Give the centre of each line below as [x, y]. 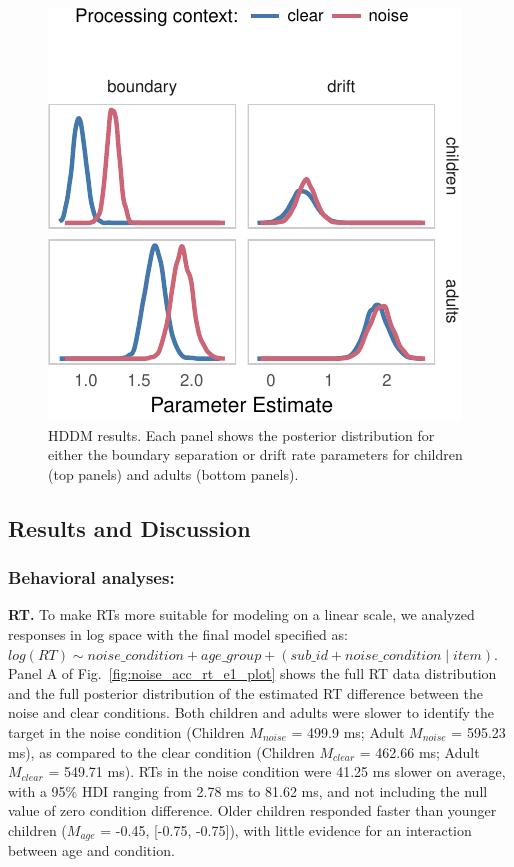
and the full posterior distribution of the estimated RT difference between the [246, 692]
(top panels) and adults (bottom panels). [173, 473]
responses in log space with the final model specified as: [178, 633]
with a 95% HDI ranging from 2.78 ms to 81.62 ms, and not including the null [248, 790]
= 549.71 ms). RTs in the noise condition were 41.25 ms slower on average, [277, 771]
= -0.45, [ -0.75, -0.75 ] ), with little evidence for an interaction [286, 829]
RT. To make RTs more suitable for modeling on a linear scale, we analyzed [241, 614]
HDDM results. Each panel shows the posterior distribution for [241, 434]
